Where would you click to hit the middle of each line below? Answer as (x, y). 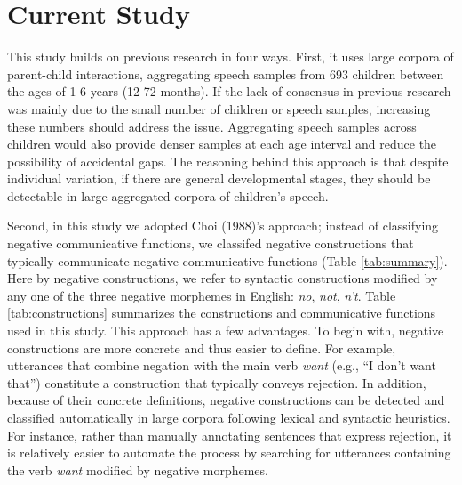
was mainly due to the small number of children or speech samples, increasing (219, 108)
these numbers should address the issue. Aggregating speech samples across (212, 126)
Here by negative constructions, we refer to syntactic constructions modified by (223, 278)
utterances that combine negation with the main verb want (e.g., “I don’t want (222, 365)
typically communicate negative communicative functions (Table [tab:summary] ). (227, 260)
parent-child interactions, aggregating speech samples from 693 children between (226, 73)
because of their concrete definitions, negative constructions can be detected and (226, 400)
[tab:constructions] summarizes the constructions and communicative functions (222, 313)
